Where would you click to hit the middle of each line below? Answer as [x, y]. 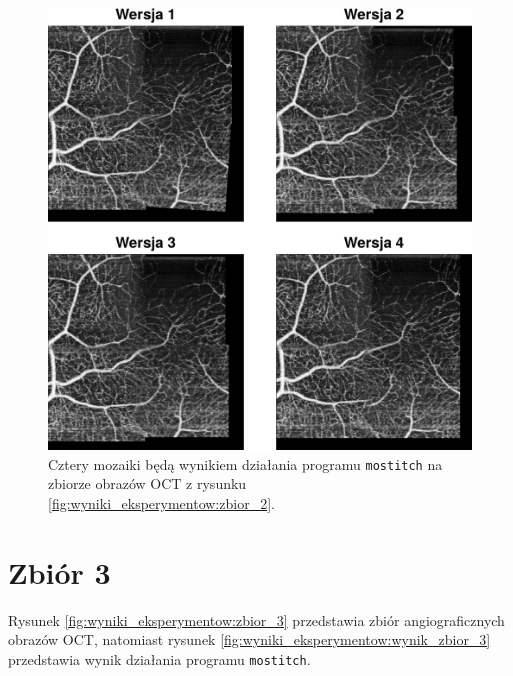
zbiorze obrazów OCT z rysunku [147, 483]
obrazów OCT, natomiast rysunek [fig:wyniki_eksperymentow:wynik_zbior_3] [249, 639]
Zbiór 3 [59, 571]
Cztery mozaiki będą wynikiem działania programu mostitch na [245, 463]
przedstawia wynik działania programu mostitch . [159, 658]
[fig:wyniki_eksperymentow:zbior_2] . [161, 502]
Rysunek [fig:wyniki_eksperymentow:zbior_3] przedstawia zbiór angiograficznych [256, 619]
